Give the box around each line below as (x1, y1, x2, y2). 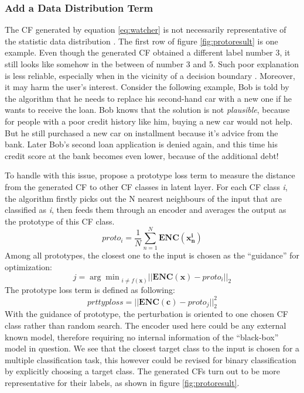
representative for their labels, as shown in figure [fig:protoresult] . (5, 376, 240, 388)
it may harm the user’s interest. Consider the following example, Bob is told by (5, 81, 289, 93)
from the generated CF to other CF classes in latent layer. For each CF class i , (5, 180, 288, 192)
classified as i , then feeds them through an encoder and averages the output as (5, 204, 286, 216)
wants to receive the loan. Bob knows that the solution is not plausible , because (5, 104, 290, 116)
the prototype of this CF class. (5, 215, 115, 227)
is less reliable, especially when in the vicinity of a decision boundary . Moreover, (5, 69, 296, 81)
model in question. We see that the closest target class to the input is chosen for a (5, 342, 300, 354)
